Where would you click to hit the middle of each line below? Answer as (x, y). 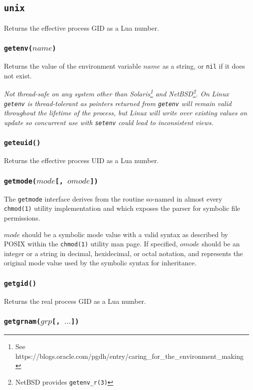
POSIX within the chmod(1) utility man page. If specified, (91, 244)
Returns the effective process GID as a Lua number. (81, 28)
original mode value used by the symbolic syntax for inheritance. (100, 263)
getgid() (20, 283)
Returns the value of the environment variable (72, 66)
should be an (221, 244)
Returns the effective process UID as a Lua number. (81, 160)
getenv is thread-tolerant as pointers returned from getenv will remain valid (118, 103)
